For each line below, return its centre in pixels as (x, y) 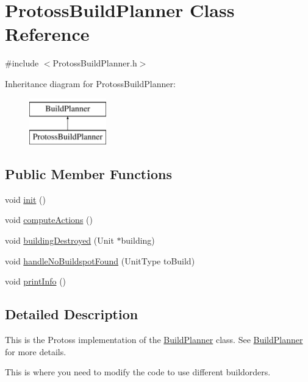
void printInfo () (36, 281)
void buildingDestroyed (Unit (59, 240)
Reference (47, 34)
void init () (25, 199)
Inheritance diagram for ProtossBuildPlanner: (90, 83)
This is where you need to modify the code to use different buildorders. (138, 372)
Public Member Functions (88, 174)
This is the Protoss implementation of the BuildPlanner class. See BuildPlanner (154, 340)
